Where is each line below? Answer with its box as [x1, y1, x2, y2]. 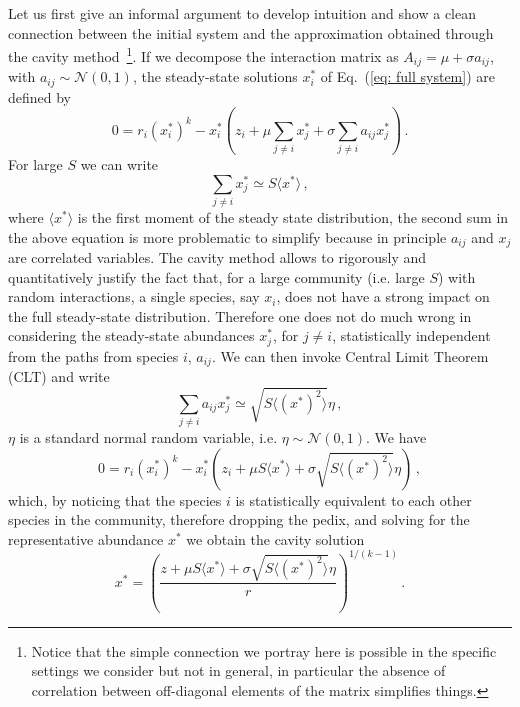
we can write [80, 154, 159, 175]
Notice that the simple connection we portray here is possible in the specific [31, 640, 497, 661]
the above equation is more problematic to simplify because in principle [8, 226, 447, 247]
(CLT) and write [8, 366, 110, 387]
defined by [8, 86, 72, 107]
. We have [366, 426, 427, 447]
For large [8, 154, 63, 175]
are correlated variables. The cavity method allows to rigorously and [8, 247, 427, 268]
